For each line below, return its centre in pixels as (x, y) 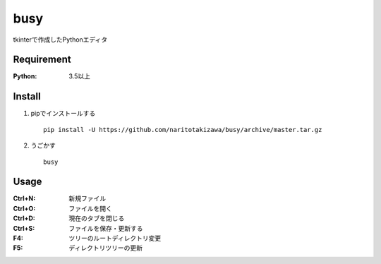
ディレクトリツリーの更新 (106, 248)
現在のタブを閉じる (97, 218)
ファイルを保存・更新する (106, 228)
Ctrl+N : (24, 198)
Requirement (42, 60)
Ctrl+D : (24, 218)
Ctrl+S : (24, 228)
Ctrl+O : (24, 208)
